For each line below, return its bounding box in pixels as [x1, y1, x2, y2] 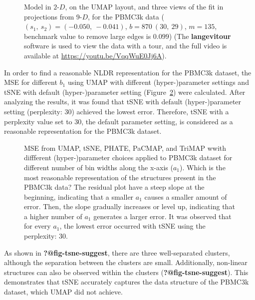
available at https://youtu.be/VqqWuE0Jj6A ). [24, 50, 167, 60]
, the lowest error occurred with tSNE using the [59, 221, 206, 231]
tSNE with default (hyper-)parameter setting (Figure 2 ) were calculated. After [4, 86, 246, 97]
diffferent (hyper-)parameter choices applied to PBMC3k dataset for [24, 152, 233, 163]
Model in [24, 1, 51, 11]
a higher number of [24, 211, 82, 221]
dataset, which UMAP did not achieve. [4, 287, 123, 297]
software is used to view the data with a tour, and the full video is [24, 40, 227, 51]
